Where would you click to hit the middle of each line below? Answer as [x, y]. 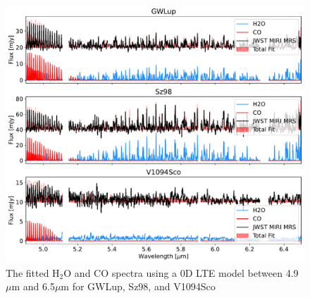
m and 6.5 [33, 286]
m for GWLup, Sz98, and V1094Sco [138, 286]
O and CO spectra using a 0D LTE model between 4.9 [181, 272]
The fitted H [33, 272]
